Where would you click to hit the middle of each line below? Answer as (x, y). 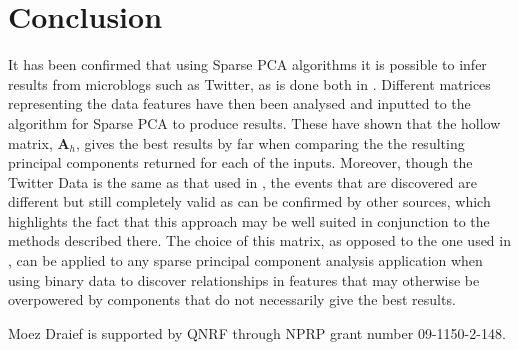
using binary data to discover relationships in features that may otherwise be (244, 279)
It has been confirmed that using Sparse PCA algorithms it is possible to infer (247, 64)
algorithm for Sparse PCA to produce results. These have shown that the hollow (254, 122)
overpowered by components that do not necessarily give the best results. (232, 299)
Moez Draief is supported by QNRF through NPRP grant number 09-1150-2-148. (257, 332)
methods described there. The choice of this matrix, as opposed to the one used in (259, 240)
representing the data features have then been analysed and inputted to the (239, 103)
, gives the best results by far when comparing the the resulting (270, 142)
